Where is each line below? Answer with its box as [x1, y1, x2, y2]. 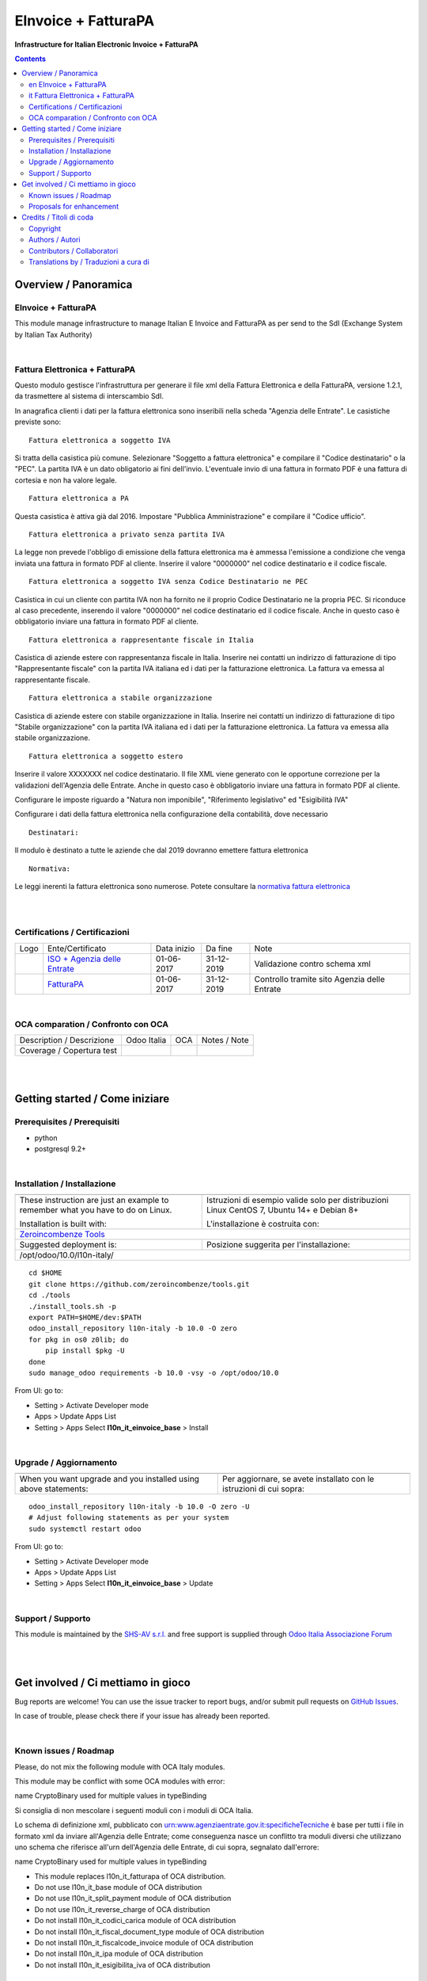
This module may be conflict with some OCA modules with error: [14, 1776, 225, 1786]
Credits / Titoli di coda [21, 212, 94, 222]
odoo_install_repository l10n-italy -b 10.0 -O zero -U [28, 1502, 250, 1511]
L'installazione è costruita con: [206, 1219, 319, 1230]
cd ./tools [28, 1291, 71, 1300]
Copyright [28, 223, 62, 233]
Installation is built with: [19, 1219, 107, 1230]
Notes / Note [201, 1035, 249, 1045]
